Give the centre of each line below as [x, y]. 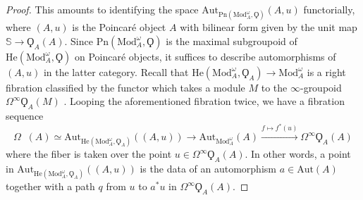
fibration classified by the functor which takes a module [125, 87]
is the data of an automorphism [208, 169]
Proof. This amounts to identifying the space [102, 9]
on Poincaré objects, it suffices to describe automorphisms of [205, 56]
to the [274, 87]
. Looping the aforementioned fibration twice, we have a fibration [204, 101]
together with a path [50, 186]
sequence [25, 116]
